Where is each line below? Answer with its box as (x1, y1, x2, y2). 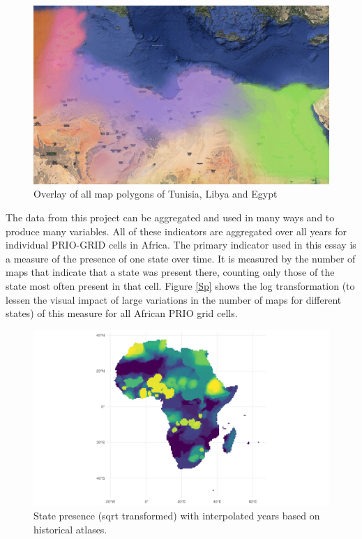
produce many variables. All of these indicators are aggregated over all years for (6, 223, 347, 238)
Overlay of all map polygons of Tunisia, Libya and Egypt (33, 186, 278, 201)
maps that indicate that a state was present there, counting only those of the (6, 265, 335, 279)
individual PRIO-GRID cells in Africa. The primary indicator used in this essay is (6, 237, 356, 252)
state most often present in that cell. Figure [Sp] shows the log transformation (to (6, 279, 355, 293)
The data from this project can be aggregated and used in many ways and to (6, 210, 335, 225)
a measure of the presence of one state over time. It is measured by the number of (6, 251, 356, 265)
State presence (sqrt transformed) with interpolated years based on (33, 508, 320, 523)
